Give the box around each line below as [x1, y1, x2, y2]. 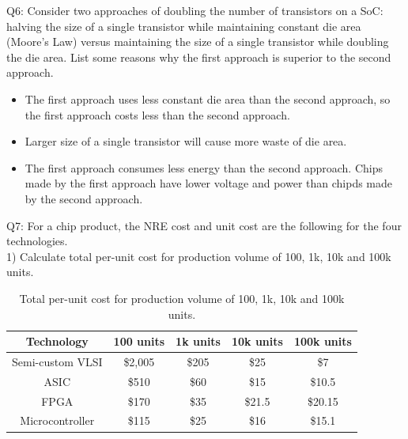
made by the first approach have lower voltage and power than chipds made [25, 175, 393, 191]
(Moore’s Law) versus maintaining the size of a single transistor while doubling [6, 33, 389, 50]
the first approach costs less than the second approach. [25, 106, 290, 123]
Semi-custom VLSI [12, 353, 103, 369]
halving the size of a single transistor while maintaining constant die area [6, 17, 361, 34]
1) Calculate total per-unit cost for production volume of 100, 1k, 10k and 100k [6, 248, 391, 264]
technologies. [6, 233, 68, 249]
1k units [176, 333, 221, 350]
